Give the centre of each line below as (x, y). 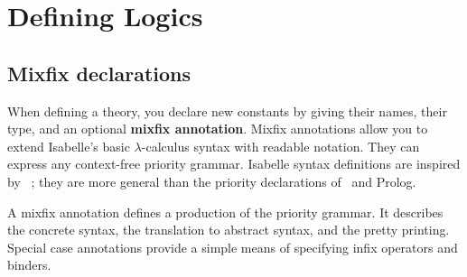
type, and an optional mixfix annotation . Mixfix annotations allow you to (218, 129)
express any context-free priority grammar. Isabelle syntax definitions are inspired (234, 164)
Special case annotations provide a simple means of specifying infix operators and (233, 247)
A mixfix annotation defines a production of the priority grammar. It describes (225, 212)
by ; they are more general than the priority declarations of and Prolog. (212, 181)
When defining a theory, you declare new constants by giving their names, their (227, 111)
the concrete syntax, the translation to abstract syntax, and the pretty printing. (229, 230)
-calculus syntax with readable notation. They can (280, 146)
